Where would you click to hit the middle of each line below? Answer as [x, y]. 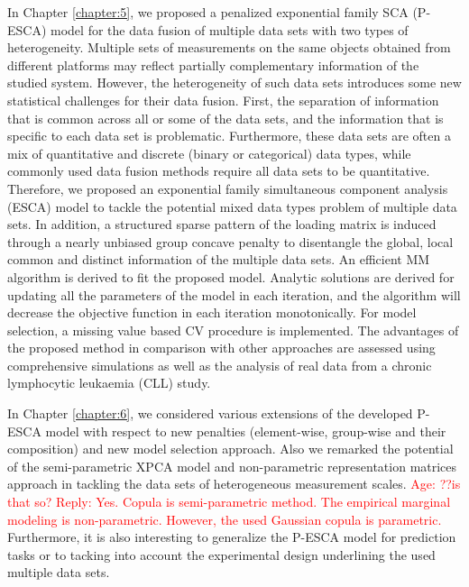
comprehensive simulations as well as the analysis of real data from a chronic [220, 365]
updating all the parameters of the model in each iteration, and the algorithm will [234, 294]
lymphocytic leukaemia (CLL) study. [109, 383]
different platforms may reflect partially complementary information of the [213, 64]
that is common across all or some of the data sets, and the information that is [225, 118]
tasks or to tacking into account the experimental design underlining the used [221, 554]
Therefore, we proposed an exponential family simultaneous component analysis [228, 188]
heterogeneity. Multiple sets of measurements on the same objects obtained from [229, 47]
